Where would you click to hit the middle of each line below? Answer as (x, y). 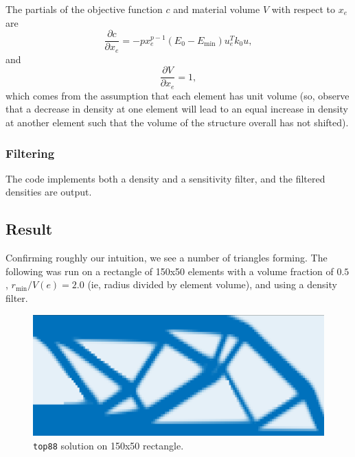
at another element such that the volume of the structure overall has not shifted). (177, 122)
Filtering (30, 153)
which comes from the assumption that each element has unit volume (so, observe (177, 95)
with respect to (304, 9)
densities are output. (49, 192)
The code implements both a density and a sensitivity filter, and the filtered (165, 178)
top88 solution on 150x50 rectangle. (108, 445)
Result (29, 229)
